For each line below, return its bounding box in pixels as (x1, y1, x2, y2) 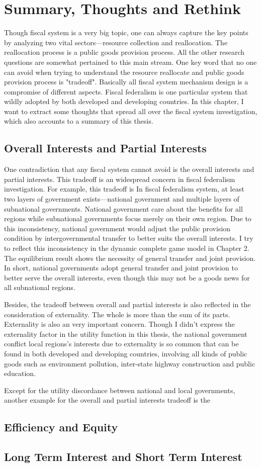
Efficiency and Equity (4, 419, 118, 435)
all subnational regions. (4, 282, 75, 293)
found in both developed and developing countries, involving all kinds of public (4, 348, 247, 358)
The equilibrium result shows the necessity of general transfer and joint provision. (4, 252, 256, 263)
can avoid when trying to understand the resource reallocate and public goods (4, 66, 244, 77)
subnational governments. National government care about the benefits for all (4, 203, 243, 214)
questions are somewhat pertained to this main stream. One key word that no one (4, 56, 257, 67)
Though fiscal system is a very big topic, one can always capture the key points (4, 27, 248, 38)
